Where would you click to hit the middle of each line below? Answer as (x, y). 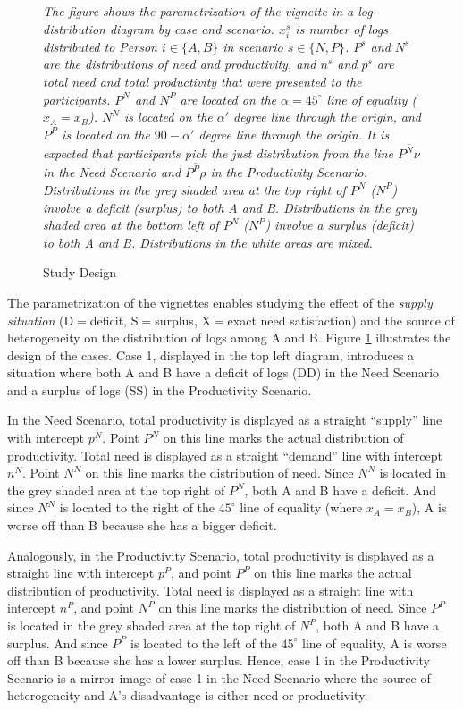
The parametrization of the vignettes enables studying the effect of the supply (220, 302)
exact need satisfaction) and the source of (341, 320)
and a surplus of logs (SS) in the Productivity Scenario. (160, 389)
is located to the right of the (137, 507)
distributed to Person (100, 46)
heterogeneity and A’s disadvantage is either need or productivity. (188, 695)
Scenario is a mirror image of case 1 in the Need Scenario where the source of (219, 677)
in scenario (253, 46)
